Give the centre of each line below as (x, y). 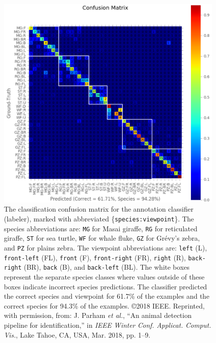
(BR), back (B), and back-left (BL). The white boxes (107, 267)
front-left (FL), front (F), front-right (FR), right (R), (95, 257)
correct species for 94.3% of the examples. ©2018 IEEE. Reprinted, (104, 305)
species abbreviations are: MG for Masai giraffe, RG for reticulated (101, 228)
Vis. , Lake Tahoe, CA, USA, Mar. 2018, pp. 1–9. (77, 334)
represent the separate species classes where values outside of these (104, 277)
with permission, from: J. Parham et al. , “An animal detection (98, 315)
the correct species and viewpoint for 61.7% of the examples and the (107, 296)
